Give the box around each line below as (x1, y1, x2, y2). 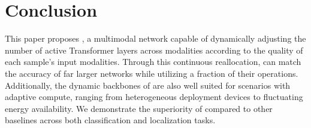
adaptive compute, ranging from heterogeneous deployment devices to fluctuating (5, 90, 303, 103)
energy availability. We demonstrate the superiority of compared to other (5, 102, 273, 114)
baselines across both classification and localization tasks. (5, 114, 216, 126)
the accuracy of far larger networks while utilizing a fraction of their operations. (5, 67, 298, 79)
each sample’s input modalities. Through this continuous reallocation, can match (5, 55, 301, 68)
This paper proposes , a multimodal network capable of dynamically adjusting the (5, 32, 306, 45)
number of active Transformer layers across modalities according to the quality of (5, 43, 303, 56)
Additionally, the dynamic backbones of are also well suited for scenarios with (5, 79, 291, 91)
